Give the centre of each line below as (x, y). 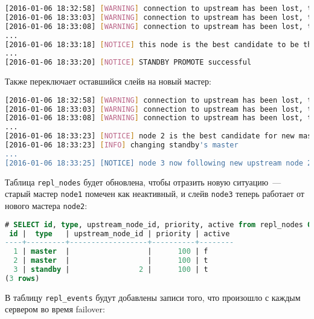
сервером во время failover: (55, 309)
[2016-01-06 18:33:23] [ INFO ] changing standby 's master (122, 145)
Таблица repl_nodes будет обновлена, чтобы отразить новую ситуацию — (143, 182)
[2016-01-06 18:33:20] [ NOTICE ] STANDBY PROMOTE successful (128, 63)
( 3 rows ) (22, 278)
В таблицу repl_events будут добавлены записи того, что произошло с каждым (153, 297)
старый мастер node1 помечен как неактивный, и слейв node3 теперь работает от (155, 194)
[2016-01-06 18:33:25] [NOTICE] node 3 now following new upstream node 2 (159, 163)
